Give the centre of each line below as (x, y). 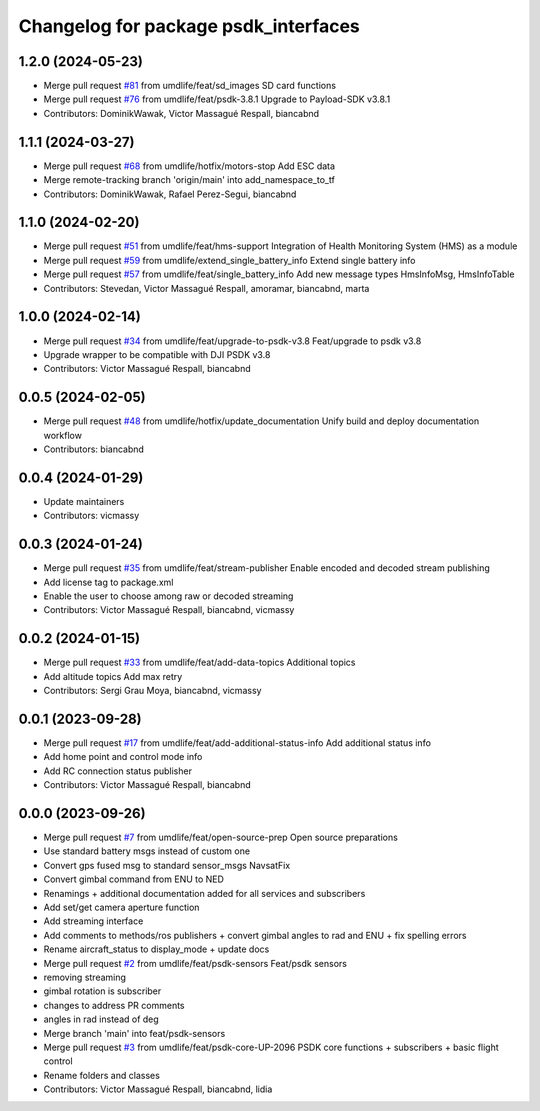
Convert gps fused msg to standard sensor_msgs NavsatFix (167, 865)
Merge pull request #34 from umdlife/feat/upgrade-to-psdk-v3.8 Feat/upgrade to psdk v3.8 (232, 341)
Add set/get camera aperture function (121, 907)
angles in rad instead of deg (101, 1019)
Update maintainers (84, 501)
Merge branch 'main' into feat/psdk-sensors (134, 1033)
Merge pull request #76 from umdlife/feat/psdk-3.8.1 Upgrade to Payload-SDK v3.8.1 (217, 99)
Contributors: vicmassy (91, 516)
